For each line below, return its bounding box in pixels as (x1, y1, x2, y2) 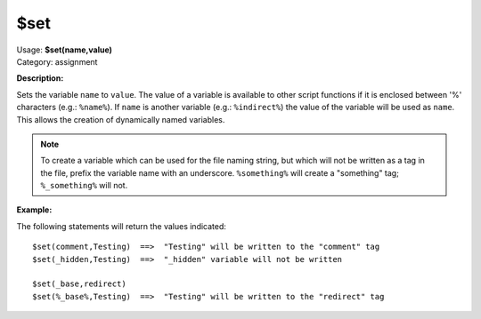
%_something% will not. (40, 180, 128, 191)
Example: (16, 204, 53, 215)
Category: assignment (16, 56, 98, 67)
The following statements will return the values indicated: (16, 220, 227, 231)
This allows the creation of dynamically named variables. (16, 114, 225, 124)
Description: (16, 73, 64, 84)
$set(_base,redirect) (32, 279, 126, 289)
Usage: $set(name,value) (16, 44, 113, 55)
